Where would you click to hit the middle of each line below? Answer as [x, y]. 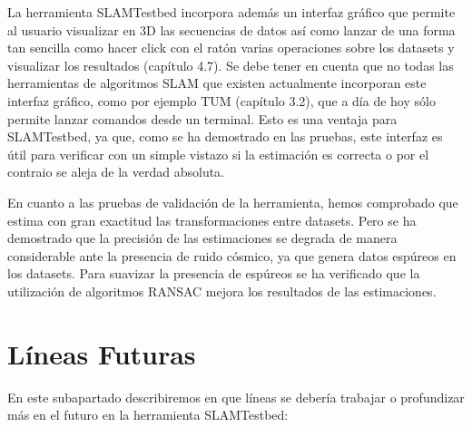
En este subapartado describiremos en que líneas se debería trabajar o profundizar [236, 397]
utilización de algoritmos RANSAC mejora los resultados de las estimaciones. [222, 291]
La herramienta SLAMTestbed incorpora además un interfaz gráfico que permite [231, 12]
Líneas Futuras [102, 353]
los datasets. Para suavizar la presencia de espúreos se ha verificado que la [214, 273]
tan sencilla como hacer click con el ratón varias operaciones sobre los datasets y [231, 48]
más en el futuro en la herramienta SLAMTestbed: [148, 415]
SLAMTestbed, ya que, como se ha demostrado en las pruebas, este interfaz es [225, 136]
